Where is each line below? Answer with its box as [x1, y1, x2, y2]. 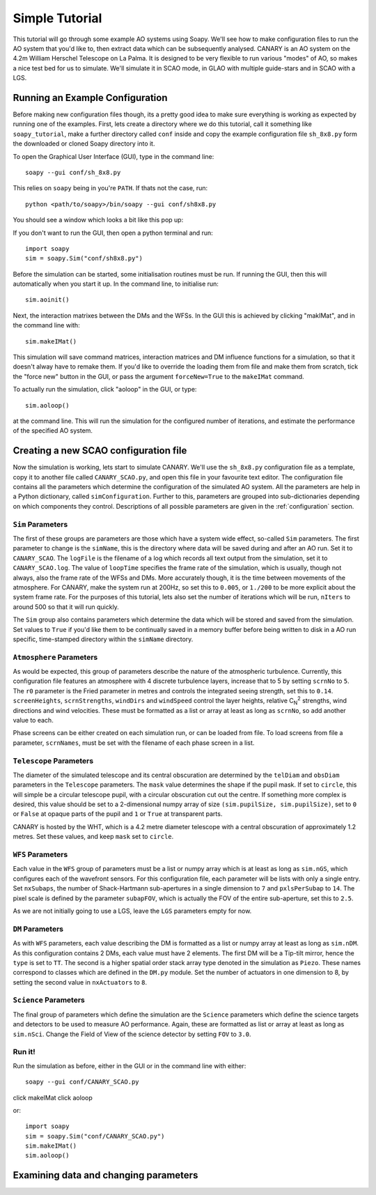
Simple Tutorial [13, 10, 102, 26]
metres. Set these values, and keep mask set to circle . [13, 833, 174, 841]
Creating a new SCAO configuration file [13, 445, 187, 456]
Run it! [13, 1047, 36, 1057]
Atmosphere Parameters [13, 652, 98, 662]
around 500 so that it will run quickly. [13, 603, 120, 611]
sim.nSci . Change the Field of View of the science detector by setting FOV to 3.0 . [13, 1030, 251, 1038]
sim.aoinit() [25, 296, 70, 304]
